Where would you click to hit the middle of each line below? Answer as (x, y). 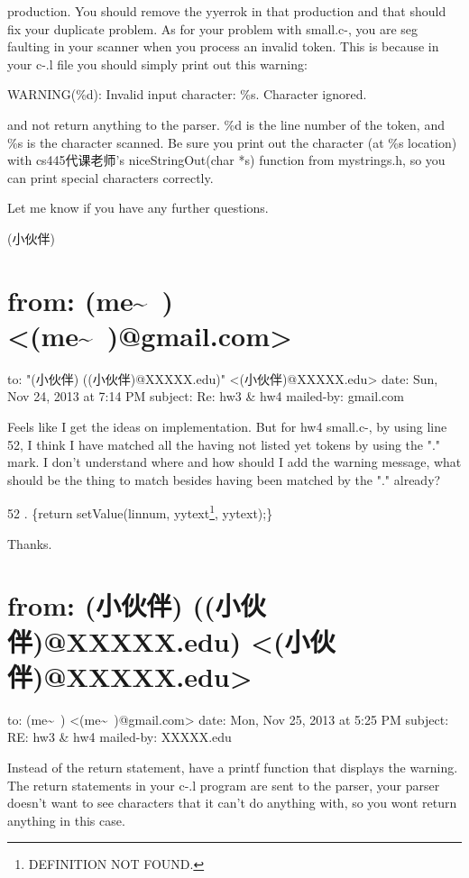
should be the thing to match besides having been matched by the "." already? (224, 479)
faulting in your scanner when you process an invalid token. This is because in (223, 46)
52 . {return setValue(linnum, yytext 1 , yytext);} (140, 512)
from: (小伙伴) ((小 (124, 605)
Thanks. (30, 543)
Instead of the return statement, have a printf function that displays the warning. (233, 767)
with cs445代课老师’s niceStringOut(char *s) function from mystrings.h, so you (226, 160)
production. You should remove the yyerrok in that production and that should (227, 11)
